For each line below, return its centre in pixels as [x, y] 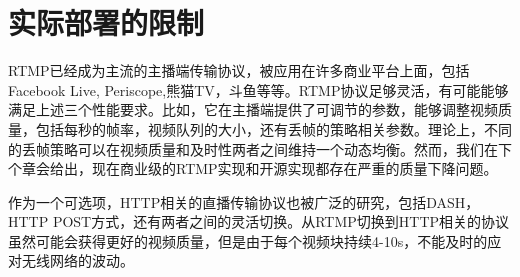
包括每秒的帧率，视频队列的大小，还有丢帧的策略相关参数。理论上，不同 [273, 128]
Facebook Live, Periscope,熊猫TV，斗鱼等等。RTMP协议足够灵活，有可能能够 [258, 89]
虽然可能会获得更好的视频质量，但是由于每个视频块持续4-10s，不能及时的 [248, 240]
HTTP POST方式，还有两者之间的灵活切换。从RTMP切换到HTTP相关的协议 [259, 221]
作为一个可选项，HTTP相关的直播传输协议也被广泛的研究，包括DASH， [244, 201]
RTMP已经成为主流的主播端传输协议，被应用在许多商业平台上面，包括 [239, 70]
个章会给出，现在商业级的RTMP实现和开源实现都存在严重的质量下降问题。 [253, 168]
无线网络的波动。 [77, 260]
